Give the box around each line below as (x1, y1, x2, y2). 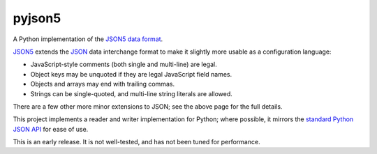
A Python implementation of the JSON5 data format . (13, 35, 163, 43)
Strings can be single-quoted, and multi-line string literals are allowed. (30, 89, 233, 98)
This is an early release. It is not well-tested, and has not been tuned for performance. (13, 138, 261, 146)
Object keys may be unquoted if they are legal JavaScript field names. (30, 70, 232, 78)
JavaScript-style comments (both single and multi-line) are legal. (30, 60, 217, 69)
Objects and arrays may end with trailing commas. (30, 80, 175, 88)
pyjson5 (13, 10, 61, 26)
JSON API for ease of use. (13, 125, 89, 133)
